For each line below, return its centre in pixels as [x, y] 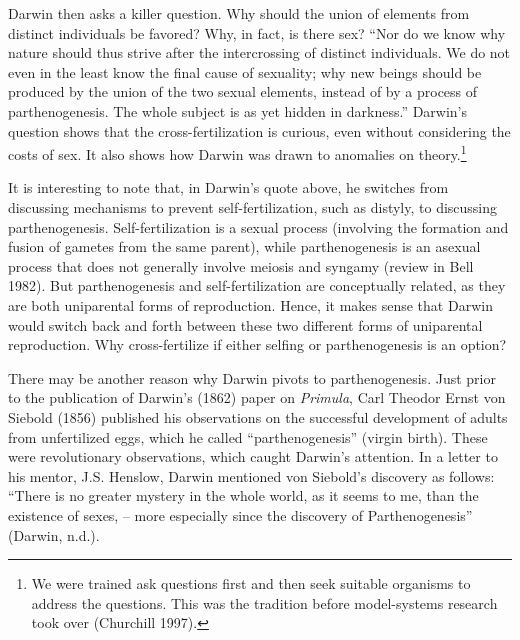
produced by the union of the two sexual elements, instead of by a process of [243, 91]
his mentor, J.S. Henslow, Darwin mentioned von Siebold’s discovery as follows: [251, 475]
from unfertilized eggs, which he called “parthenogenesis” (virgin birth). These [248, 436]
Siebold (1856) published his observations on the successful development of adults [258, 416]
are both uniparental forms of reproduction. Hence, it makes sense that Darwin [250, 304]
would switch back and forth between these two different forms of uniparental [245, 324]
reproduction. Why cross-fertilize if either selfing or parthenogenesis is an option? [257, 344]
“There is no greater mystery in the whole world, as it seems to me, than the [243, 495]
